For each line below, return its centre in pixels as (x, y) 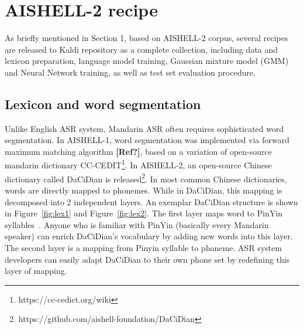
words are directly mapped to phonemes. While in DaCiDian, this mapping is (144, 190)
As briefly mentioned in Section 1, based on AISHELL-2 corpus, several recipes (146, 38)
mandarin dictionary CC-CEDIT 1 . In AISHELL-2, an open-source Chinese (138, 164)
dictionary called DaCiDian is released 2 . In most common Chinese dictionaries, (146, 178)
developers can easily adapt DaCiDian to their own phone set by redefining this (147, 259)
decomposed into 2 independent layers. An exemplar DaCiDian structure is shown (151, 201)
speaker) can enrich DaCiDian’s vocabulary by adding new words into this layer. (149, 236)
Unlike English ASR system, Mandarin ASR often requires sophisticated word (144, 128)
